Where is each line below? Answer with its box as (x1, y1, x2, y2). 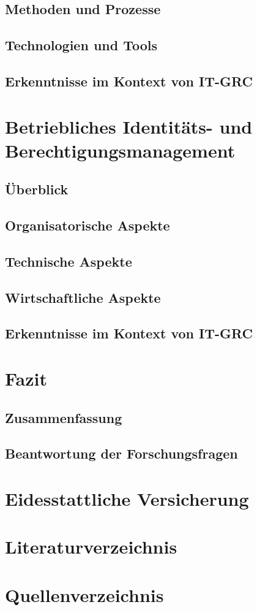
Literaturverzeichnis (5, 534, 177, 559)
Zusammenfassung (5, 408, 122, 427)
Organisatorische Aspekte (5, 216, 170, 235)
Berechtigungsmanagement (5, 137, 236, 162)
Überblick (5, 180, 69, 199)
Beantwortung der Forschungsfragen (5, 444, 238, 463)
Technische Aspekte (5, 251, 132, 270)
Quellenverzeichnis (5, 582, 164, 607)
